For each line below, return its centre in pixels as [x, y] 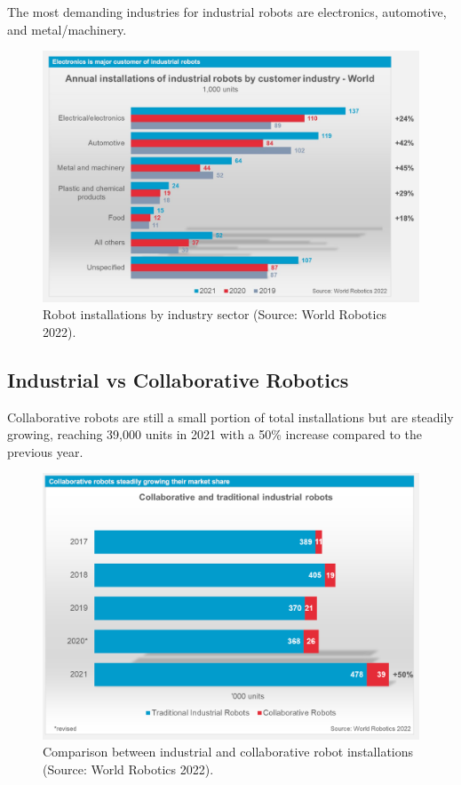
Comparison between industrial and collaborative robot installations [228, 752]
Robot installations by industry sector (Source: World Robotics [215, 314]
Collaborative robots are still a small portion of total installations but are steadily [230, 417]
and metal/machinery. [67, 29]
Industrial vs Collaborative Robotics [178, 379]
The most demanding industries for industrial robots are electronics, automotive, [227, 12]
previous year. [45, 451]
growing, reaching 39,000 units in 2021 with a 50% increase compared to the [215, 434]
